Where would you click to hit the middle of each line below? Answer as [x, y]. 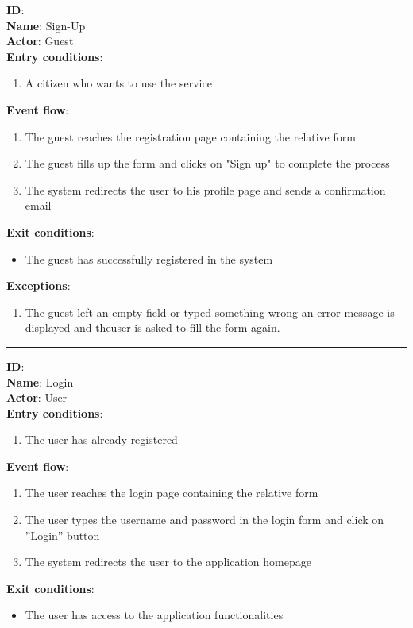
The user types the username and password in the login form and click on [205, 520]
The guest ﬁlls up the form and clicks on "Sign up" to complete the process [207, 163]
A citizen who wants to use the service [118, 83]
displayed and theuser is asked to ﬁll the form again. [152, 327]
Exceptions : [39, 285]
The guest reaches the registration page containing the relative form [190, 136]
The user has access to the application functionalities [154, 615]
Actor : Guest [40, 41]
